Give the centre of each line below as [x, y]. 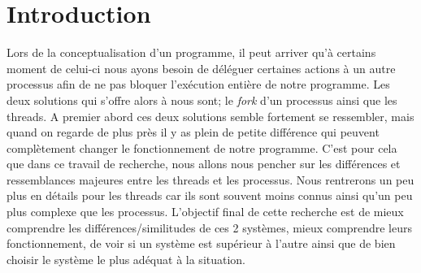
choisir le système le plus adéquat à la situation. [126, 259]
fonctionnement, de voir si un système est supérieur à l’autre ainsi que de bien [201, 243]
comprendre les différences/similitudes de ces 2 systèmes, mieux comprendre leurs [209, 227]
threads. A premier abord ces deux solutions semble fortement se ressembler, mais [210, 116]
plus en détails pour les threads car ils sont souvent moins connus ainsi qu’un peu [210, 195]
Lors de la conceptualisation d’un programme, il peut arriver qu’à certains [191, 52]
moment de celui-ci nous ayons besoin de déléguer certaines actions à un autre [201, 68]
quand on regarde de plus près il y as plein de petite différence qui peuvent [193, 132]
